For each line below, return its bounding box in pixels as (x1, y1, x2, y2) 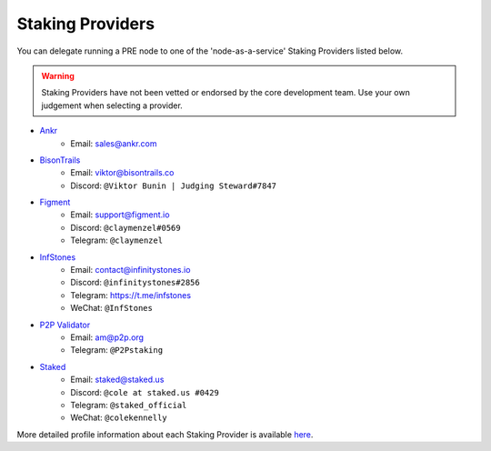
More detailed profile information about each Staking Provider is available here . (16, 428, 314, 440)
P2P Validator (39, 319, 91, 330)
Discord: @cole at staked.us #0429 (70, 386, 220, 397)
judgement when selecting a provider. (41, 100, 184, 111)
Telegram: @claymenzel (70, 235, 164, 246)
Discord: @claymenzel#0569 (70, 222, 181, 233)
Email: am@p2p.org (70, 332, 145, 343)
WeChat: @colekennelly (70, 412, 167, 423)
